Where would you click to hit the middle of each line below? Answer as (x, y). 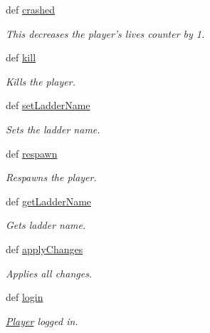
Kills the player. (41, 81)
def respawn (32, 153)
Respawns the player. (51, 177)
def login (25, 297)
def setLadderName (48, 105)
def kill (21, 57)
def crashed (30, 9)
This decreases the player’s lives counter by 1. (105, 33)
